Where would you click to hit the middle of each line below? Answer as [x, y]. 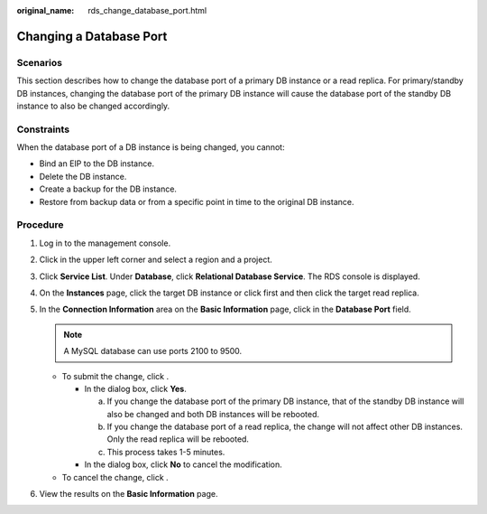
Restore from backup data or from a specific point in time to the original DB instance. [197, 201]
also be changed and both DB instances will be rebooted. [213, 414]
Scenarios [40, 62]
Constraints [43, 129]
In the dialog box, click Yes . [135, 388]
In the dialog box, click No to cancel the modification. [184, 464]
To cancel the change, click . [115, 477]
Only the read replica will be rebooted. [178, 439]
